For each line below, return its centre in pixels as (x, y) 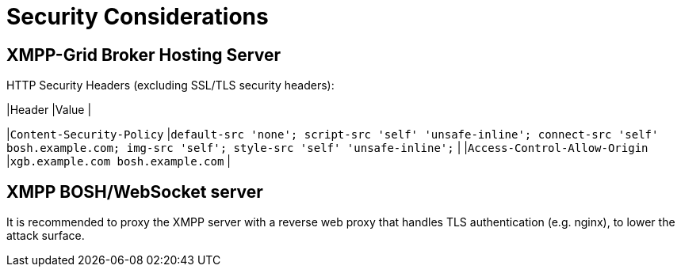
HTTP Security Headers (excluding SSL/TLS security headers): (170, 85)
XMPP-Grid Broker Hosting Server (143, 55)
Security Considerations (138, 17)
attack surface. (46, 236)
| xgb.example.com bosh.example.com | (119, 161)
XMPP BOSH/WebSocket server (135, 191)
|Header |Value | (49, 110)
